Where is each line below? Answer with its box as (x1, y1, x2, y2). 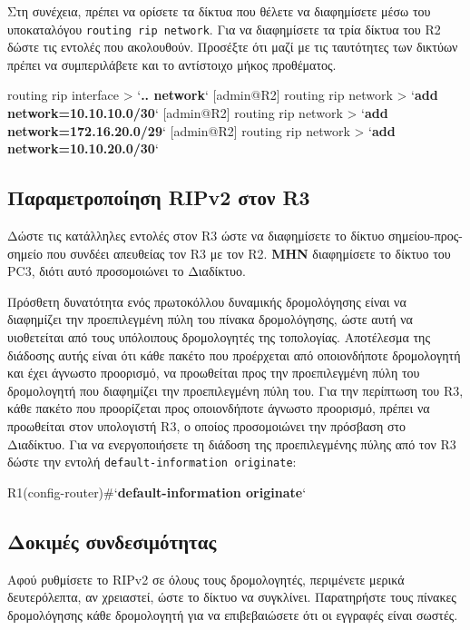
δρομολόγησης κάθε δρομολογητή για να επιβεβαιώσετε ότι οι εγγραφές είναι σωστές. (7, 605, 458, 624)
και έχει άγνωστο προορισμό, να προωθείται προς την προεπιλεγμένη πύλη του (7, 363, 420, 382)
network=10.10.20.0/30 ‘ (7, 139, 159, 158)
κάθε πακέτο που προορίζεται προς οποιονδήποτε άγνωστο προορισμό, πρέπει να (7, 399, 430, 418)
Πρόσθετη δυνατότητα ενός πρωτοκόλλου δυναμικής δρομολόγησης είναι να (7, 291, 406, 310)
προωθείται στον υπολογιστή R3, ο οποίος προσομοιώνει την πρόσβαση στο (7, 416, 406, 435)
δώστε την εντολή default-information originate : (7, 452, 297, 471)
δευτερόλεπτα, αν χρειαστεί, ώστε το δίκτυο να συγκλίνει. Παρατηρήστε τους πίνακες (7, 587, 456, 606)
